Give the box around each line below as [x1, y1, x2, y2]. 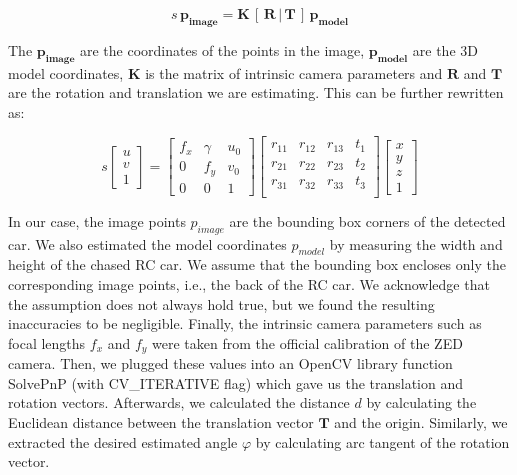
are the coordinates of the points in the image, [80, 39, 365, 60]
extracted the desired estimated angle [8, 431, 238, 452]
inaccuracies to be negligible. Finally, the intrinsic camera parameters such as [8, 313, 482, 334]
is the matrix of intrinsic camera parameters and [145, 62, 443, 83]
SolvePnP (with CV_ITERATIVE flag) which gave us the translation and [8, 372, 464, 393]
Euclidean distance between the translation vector [8, 412, 314, 433]
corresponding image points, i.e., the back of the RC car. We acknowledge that [8, 274, 490, 295]
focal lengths [8, 332, 86, 353]
